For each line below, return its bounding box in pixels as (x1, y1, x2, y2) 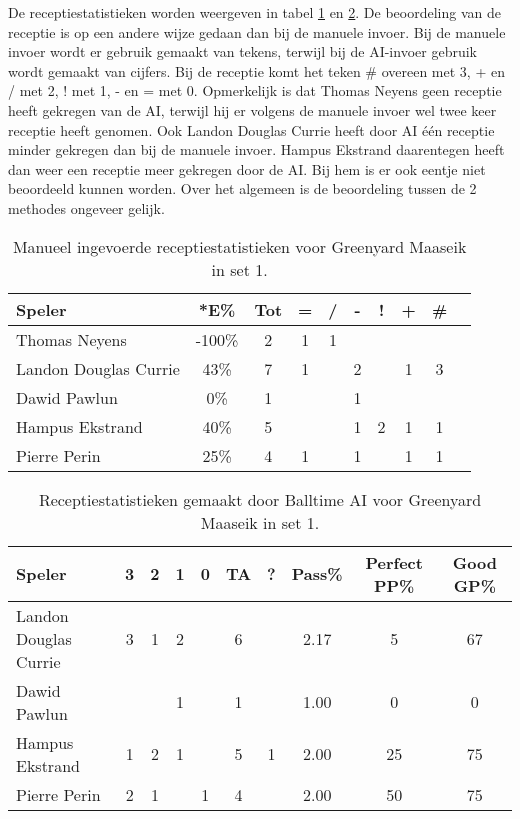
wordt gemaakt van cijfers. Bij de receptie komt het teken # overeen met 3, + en (8, 60, 505, 81)
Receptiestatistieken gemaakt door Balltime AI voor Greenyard (38, 487, 482, 511)
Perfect (365, 550, 423, 574)
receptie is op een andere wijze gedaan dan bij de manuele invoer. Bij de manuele (8, 21, 506, 42)
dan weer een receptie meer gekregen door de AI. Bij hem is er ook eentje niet (8, 158, 486, 179)
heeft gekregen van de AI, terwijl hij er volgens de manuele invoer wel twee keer (8, 99, 497, 120)
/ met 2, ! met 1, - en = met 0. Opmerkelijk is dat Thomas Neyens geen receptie (8, 80, 502, 101)
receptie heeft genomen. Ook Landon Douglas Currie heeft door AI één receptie (8, 119, 495, 140)
